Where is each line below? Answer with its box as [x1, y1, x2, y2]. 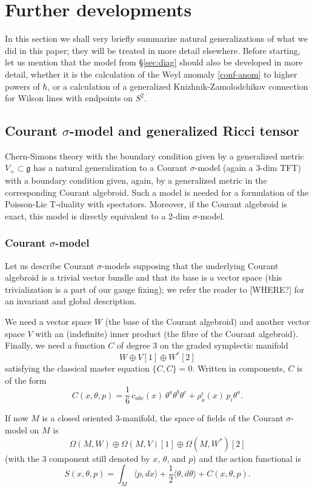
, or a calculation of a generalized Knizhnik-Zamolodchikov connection [47, 79, 308, 92]
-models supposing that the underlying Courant [102, 259, 279, 272]
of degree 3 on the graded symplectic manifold [116, 339, 288, 352]
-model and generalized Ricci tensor [69, 121, 300, 140]
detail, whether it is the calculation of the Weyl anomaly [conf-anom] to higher [5, 67, 297, 80]
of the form [5, 373, 47, 386]
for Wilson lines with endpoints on [5, 92, 133, 104]
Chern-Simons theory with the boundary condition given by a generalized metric [5, 149, 304, 162]
